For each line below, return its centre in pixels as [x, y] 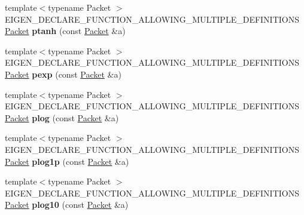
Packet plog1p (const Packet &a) [67, 161]
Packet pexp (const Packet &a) [63, 74]
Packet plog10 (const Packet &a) [67, 205]
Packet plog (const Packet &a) [62, 117]
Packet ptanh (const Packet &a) [65, 31]
